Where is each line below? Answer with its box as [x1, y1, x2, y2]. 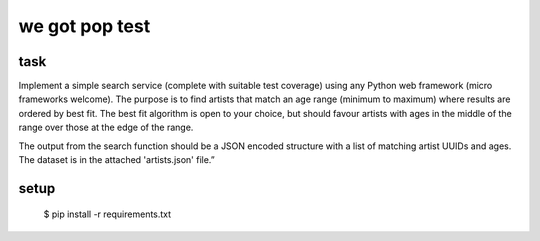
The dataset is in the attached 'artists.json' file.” [18, 154, 215, 166]
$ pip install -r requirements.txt [43, 208, 172, 220]
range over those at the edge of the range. [18, 121, 194, 134]
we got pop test [18, 15, 151, 37]
